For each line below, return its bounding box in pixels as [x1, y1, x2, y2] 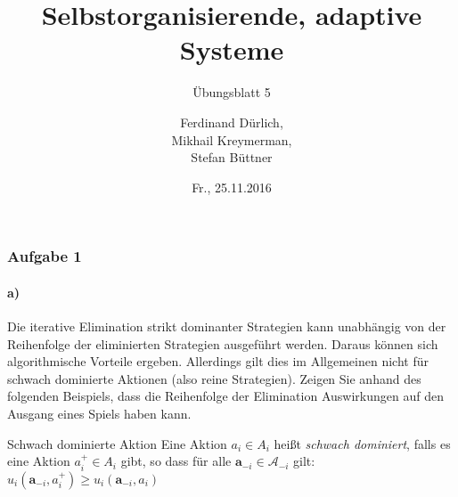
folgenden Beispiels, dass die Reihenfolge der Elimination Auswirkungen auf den [7, 387, 444, 405]
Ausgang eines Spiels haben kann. [7, 403, 192, 422]
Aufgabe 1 [7, 245, 82, 267]
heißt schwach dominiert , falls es [274, 434, 451, 452]
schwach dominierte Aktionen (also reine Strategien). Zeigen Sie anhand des [7, 369, 421, 387]
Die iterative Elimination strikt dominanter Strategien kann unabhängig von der [7, 317, 446, 335]
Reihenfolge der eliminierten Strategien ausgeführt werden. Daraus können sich [7, 334, 438, 353]
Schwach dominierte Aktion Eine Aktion [7, 434, 227, 452]
